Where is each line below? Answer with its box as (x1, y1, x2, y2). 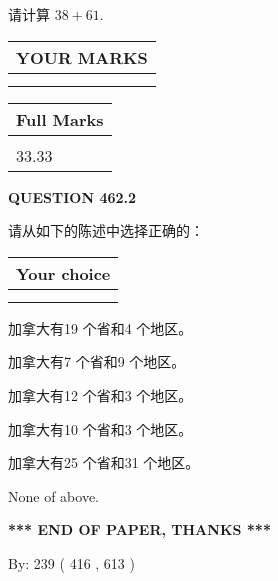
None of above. (8, 485, 99, 506)
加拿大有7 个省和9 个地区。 (8, 351, 186, 372)
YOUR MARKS (16, 45, 148, 69)
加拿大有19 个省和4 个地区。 (8, 317, 193, 338)
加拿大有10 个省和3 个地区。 (8, 418, 193, 439)
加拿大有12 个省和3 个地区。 (8, 384, 193, 405)
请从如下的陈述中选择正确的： (8, 220, 204, 241)
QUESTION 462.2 (8, 186, 137, 207)
